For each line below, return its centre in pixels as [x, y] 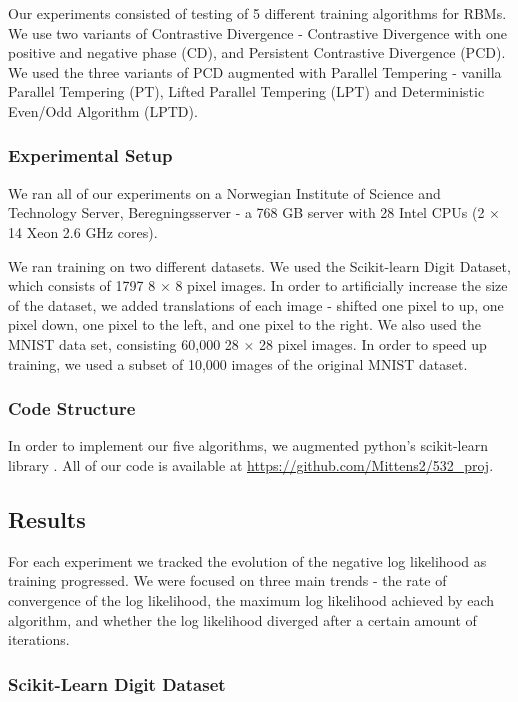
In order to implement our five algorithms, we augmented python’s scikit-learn [248, 445]
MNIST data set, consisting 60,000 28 [123, 343]
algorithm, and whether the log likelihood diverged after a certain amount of [242, 619]
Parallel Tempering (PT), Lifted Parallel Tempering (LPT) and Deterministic [246, 91]
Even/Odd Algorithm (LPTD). [103, 110]
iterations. [39, 639]
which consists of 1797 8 [82, 285]
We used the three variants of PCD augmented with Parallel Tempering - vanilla [255, 71]
